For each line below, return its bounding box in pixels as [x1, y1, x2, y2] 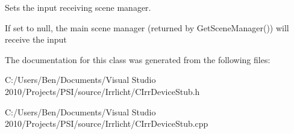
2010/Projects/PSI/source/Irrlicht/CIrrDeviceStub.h [5, 85, 200, 97]
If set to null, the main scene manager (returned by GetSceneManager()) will [5, 21, 289, 34]
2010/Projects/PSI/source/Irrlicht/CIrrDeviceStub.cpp [5, 117, 208, 130]
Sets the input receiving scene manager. [5, 1, 151, 13]
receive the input [5, 33, 67, 46]
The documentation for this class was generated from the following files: [5, 53, 271, 65]
